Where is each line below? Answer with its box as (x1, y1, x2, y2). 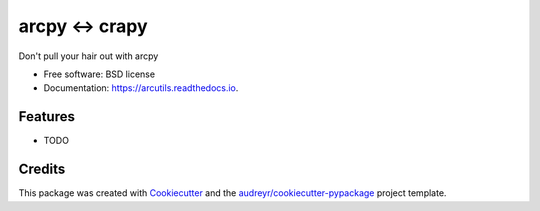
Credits (18, 161, 66, 178)
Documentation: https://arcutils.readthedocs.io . (43, 82, 239, 94)
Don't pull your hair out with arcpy (18, 50, 159, 62)
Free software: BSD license (43, 68, 155, 80)
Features (18, 108, 75, 125)
